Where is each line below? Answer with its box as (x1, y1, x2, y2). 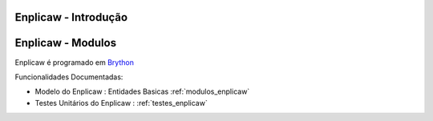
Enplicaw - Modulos (14, 36, 116, 50)
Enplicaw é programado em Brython (14, 57, 134, 67)
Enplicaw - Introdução (14, 10, 128, 24)
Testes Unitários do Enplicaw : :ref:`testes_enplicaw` (34, 98, 208, 107)
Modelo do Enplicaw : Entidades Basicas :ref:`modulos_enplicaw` (34, 87, 250, 96)
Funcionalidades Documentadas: (14, 72, 123, 82)
